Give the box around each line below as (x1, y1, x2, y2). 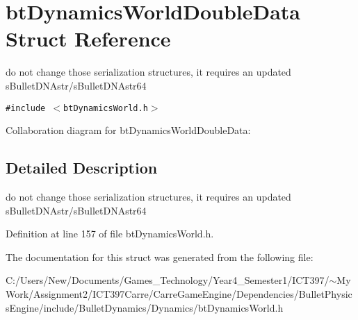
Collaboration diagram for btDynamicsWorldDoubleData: (6, 123, 251, 137)
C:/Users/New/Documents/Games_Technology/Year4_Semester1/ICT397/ (6, 273, 329, 287)
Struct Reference (6, 24, 171, 53)
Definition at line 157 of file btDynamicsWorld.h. (6, 226, 214, 241)
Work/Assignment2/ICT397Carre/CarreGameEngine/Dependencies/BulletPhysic (6, 286, 352, 301)
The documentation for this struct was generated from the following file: (6, 249, 314, 264)
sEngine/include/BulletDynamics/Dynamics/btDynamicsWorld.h (6, 300, 284, 314)
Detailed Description (6, 157, 158, 178)
